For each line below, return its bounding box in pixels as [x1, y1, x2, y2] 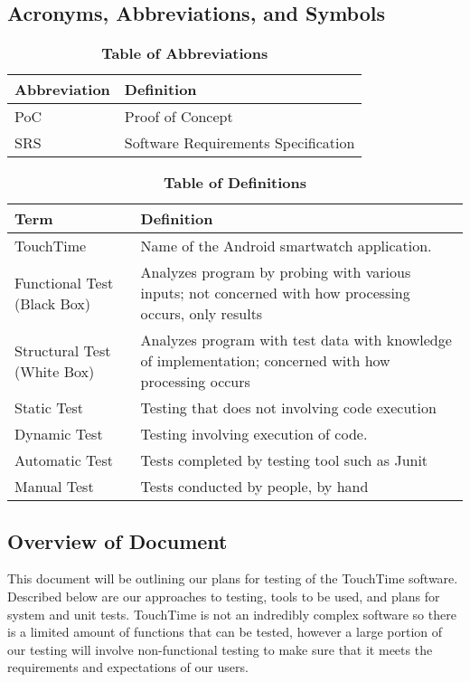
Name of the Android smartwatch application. [140, 235, 432, 257]
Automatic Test [14, 450, 113, 471]
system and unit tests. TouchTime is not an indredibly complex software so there [7, 604, 456, 623]
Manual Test [14, 476, 94, 497]
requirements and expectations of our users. [7, 658, 249, 677]
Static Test [14, 397, 84, 419]
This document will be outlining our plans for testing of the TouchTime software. [7, 569, 458, 588]
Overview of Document [7, 526, 228, 554]
